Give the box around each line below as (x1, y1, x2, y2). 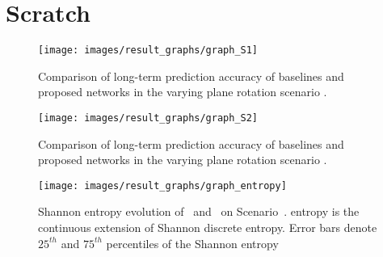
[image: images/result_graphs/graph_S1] (38, 44, 259, 57)
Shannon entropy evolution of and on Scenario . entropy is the (38, 203, 360, 220)
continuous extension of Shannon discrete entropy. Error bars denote (38, 219, 377, 236)
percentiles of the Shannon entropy (106, 234, 279, 251)
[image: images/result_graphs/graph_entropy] (38, 179, 287, 192)
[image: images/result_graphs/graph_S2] (38, 112, 259, 124)
